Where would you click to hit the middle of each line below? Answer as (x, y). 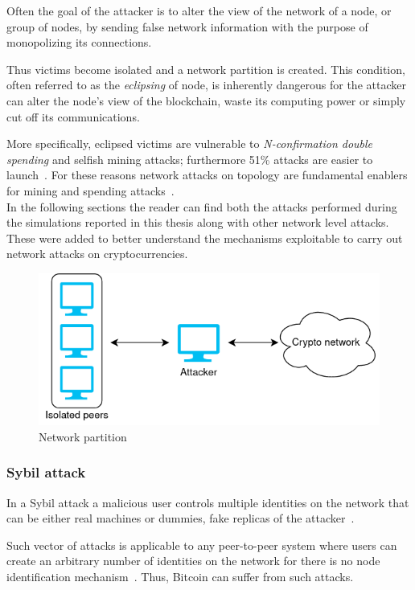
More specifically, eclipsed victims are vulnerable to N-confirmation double (190, 143)
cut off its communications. (73, 116)
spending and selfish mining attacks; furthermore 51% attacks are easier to (190, 159)
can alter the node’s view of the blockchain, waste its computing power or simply (206, 100)
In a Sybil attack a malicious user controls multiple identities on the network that (208, 502)
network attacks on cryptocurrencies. (97, 254)
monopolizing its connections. (79, 42)
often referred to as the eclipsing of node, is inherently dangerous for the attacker (206, 85)
